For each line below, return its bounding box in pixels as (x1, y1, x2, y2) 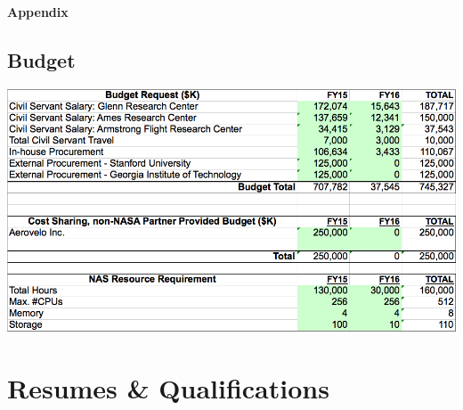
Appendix (7, 3, 69, 20)
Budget (7, 45, 76, 73)
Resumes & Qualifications (7, 369, 329, 406)
